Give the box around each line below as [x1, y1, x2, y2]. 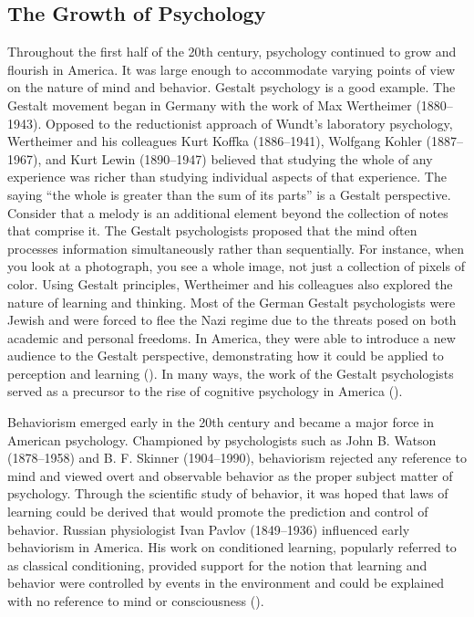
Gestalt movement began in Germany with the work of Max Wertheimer [7, 95, 412, 114]
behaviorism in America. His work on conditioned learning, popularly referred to [7, 538, 457, 557]
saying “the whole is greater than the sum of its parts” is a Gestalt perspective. [7, 184, 451, 204]
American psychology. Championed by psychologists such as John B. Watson [7, 430, 437, 449]
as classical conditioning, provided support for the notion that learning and [7, 555, 428, 574]
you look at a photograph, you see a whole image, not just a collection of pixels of [7, 256, 465, 276]
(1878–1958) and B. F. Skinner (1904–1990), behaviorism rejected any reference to [7, 448, 467, 467]
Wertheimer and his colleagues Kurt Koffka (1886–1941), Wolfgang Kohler [7, 131, 422, 151]
